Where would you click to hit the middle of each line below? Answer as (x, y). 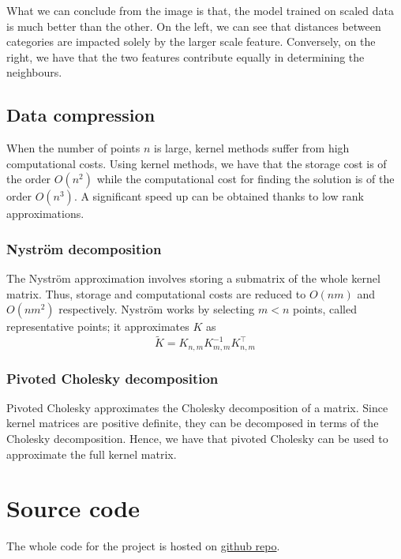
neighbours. (34, 72)
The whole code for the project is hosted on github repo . (143, 546)
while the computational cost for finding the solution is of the (245, 179)
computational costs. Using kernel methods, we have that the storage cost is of (197, 163)
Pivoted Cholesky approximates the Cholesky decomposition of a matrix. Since (197, 407)
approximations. (45, 214)
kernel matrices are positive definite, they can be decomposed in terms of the (193, 423)
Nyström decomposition (84, 248)
